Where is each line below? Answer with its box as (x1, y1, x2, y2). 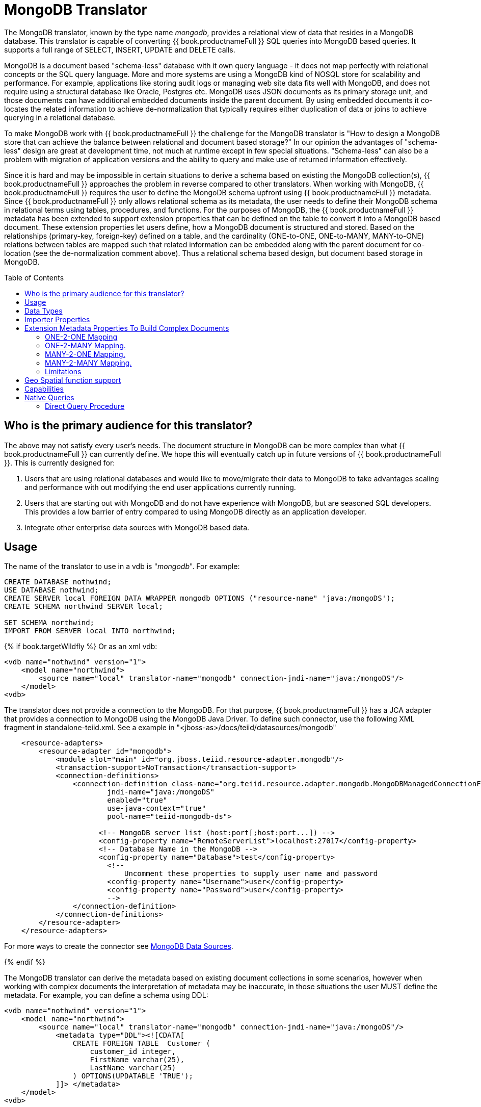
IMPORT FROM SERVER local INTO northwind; (4, 627, 176, 635)
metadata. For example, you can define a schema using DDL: (4, 991, 208, 1000)
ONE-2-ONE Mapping (45, 332, 118, 341)
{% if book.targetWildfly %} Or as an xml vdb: (4, 642, 157, 651)
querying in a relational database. (4, 113, 116, 122)
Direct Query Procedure (45, 401, 125, 410)
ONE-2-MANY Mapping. (45, 341, 126, 350)
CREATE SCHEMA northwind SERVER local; (4, 602, 163, 611)
